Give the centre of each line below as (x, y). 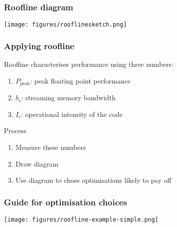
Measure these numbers (51, 147)
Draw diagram (37, 163)
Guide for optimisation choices (65, 202)
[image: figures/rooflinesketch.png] (65, 25)
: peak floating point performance (80, 80)
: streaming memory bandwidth (68, 98)
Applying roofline (39, 45)
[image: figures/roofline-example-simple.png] (81, 219)
